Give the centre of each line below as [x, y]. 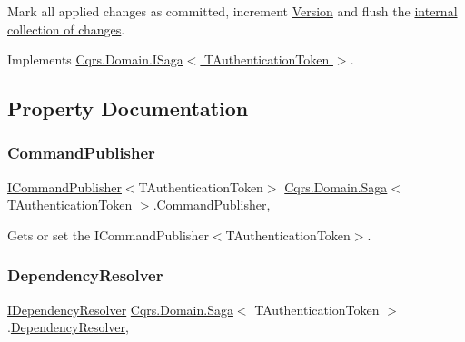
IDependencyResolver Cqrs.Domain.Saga [120, 309]
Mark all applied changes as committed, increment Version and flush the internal [232, 11]
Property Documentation [128, 108]
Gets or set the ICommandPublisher [108, 235]
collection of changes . [66, 29]
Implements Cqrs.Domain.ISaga [95, 59]
